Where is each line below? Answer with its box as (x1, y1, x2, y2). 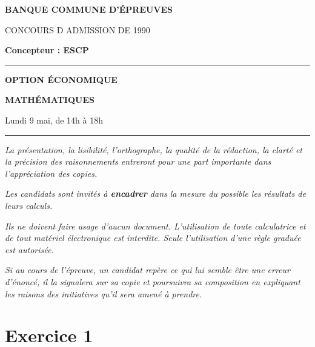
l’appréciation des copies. (5, 167, 98, 179)
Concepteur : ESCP (5, 44, 89, 56)
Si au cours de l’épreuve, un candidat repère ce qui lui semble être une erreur (5, 263, 290, 276)
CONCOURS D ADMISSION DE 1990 (5, 23, 150, 36)
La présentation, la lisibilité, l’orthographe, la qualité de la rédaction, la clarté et (5, 143, 303, 156)
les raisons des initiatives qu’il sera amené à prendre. (5, 287, 202, 300)
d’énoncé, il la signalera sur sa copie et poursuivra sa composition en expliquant (5, 275, 300, 288)
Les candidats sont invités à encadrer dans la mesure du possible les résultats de (5, 187, 306, 200)
